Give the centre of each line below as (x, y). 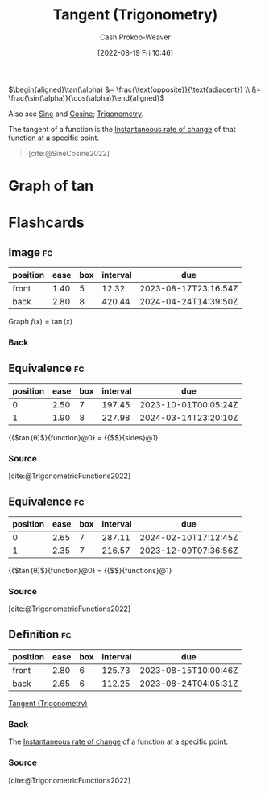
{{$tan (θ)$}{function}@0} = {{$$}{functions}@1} (90, 570)
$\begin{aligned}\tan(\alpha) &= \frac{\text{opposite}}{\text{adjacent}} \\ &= (135, 89)
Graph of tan (51, 186)
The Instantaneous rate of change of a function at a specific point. (118, 741)
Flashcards (46, 223)
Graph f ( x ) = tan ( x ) (41, 322)
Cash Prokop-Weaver (135, 37)
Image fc (31, 252)
